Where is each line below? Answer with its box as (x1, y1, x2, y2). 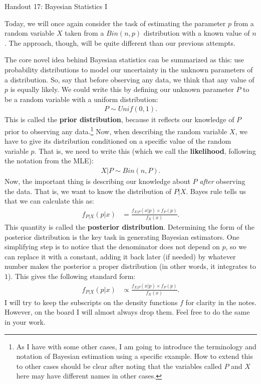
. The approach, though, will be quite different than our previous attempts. (5, 37, 235, 48)
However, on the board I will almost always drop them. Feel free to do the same (5, 307, 250, 317)
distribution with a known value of (143, 28, 250, 38)
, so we (225, 241, 247, 252)
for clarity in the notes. (185, 297, 256, 307)
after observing (199, 176, 245, 186)
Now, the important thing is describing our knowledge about (5, 176, 190, 186)
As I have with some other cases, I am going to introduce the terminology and (16, 341, 256, 351)
